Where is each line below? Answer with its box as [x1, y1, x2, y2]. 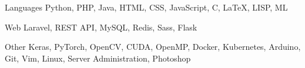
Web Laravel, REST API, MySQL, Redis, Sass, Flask [5, 21, 197, 33]
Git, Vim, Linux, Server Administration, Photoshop [5, 52, 191, 64]
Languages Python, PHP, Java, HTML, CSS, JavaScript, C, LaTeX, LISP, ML [5, 1, 288, 13]
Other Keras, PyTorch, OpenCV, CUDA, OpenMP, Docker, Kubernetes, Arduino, [5, 40, 301, 53]
